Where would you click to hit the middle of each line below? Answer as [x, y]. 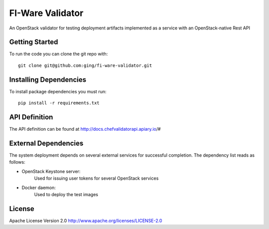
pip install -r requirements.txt [59, 103]
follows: [17, 162]
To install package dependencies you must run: [58, 91]
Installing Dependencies [48, 80]
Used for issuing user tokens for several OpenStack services [96, 178]
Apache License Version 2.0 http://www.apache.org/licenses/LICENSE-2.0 [86, 221]
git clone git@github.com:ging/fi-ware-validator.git [85, 65]
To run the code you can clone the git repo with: [59, 54]
